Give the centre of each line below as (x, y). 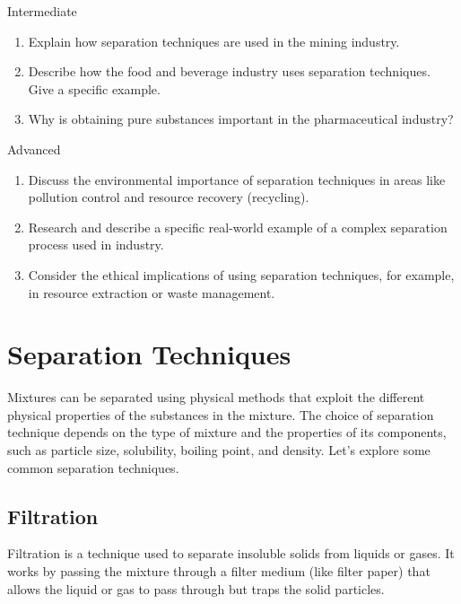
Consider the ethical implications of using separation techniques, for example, (241, 274)
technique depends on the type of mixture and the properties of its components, (227, 432)
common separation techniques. (93, 467)
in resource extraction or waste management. (152, 292)
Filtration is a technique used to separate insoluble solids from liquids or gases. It (231, 553)
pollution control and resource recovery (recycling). (169, 197)
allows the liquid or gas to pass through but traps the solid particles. (196, 588)
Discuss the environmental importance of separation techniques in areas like (237, 179)
